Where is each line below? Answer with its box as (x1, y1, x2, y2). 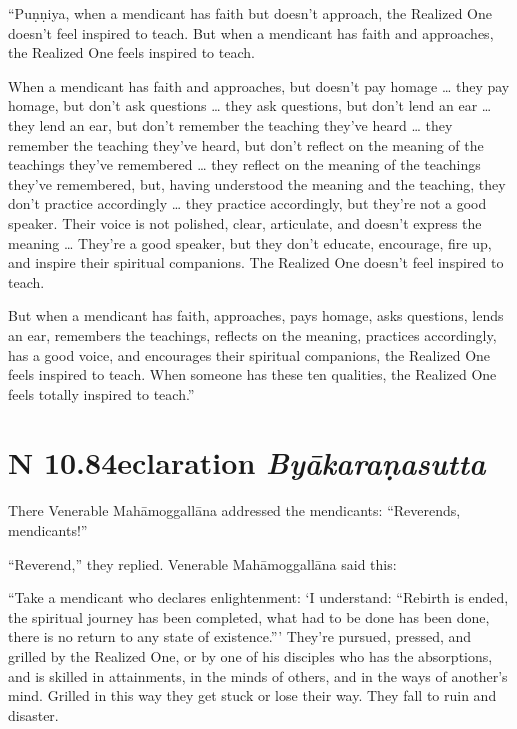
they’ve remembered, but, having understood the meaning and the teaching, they (8, 173, 506, 194)
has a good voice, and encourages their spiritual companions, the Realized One (8, 344, 491, 365)
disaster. (8, 704, 59, 725)
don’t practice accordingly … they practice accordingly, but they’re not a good (8, 193, 487, 214)
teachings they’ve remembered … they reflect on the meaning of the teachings (8, 154, 481, 175)
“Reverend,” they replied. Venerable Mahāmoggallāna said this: (8, 553, 397, 574)
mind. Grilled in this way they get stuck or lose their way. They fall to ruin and (8, 685, 497, 706)
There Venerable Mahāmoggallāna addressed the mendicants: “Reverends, (8, 500, 461, 521)
